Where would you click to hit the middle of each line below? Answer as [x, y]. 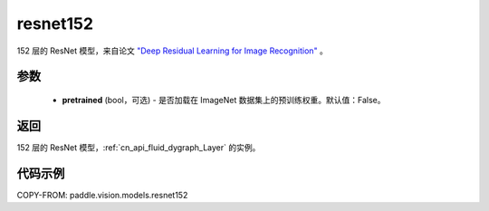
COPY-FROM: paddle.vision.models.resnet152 [102, 195]
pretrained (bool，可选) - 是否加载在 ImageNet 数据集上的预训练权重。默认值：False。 [224, 100]
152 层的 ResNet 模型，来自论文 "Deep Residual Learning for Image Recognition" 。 [172, 51]
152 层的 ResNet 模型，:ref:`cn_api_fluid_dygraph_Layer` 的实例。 [139, 147]
